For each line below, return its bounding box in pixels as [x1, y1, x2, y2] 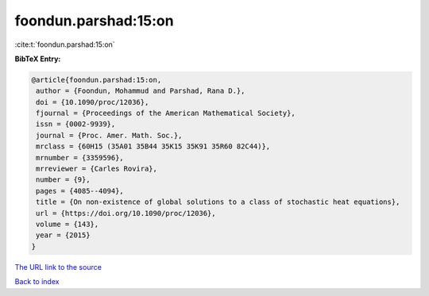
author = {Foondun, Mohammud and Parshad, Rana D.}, [36, 86, 245, 95]
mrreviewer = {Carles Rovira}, [36, 164, 158, 174]
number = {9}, [36, 175, 91, 184]
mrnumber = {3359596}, [36, 153, 125, 162]
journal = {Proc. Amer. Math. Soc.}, [36, 131, 183, 140]
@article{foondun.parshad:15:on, [31, 75, 162, 84]
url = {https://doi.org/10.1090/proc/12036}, [36, 209, 216, 217]
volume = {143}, [36, 220, 99, 229]
